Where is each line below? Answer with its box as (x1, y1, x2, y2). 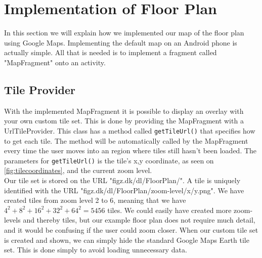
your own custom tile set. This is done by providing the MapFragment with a (4, 115, 244, 126)
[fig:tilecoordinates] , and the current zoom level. (4, 165, 152, 176)
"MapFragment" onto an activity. (4, 57, 106, 67)
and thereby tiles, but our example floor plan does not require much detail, (23, 214, 255, 225)
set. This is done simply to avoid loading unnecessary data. (4, 244, 187, 255)
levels (4, 214, 21, 225)
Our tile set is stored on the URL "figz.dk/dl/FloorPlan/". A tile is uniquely (4, 175, 241, 185)
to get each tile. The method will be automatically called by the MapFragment (4, 135, 248, 146)
